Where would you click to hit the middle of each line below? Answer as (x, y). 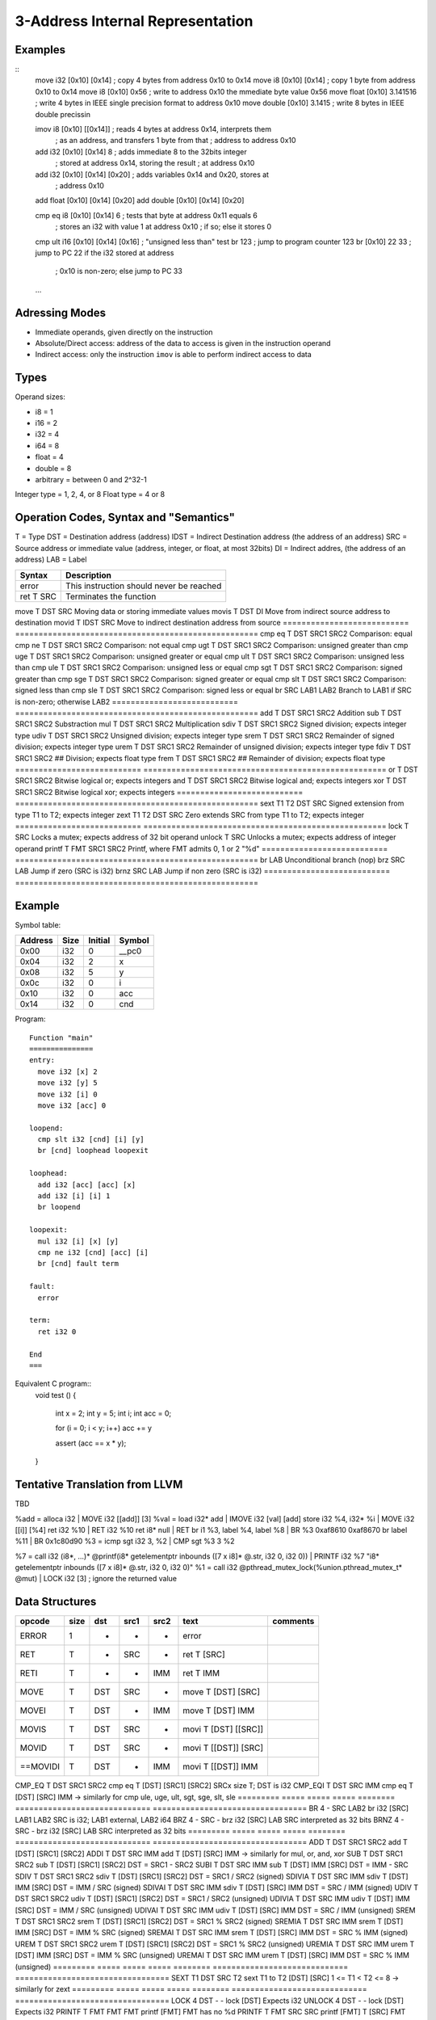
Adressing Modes (61, 312)
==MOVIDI (40, 1767)
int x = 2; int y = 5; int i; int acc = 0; (113, 1413)
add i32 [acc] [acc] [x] (87, 1185)
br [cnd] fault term (78, 1264)
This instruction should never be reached (144, 586)
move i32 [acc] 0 (72, 1105)
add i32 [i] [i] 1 (74, 1196)
